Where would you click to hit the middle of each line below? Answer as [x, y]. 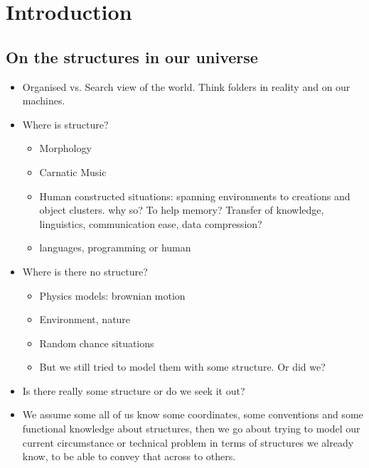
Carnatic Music [73, 172]
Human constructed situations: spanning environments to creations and [195, 196]
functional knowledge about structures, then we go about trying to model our [191, 429]
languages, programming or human [115, 247]
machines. [44, 100]
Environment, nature [85, 319]
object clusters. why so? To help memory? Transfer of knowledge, [182, 210]
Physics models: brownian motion [112, 295]
